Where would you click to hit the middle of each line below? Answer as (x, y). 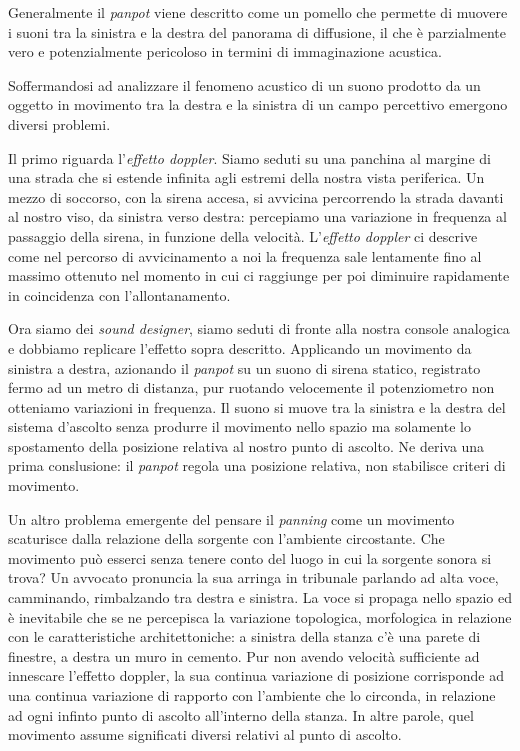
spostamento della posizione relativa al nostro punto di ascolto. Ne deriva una (246, 445)
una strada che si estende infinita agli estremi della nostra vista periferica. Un (246, 177)
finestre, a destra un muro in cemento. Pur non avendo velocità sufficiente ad (244, 655)
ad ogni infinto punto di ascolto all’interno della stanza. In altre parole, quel (241, 714)
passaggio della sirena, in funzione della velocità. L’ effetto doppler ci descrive (243, 235)
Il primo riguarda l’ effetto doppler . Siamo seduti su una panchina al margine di (249, 157)
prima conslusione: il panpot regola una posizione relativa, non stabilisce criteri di (257, 465)
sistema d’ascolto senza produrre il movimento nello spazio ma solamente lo (239, 426)
